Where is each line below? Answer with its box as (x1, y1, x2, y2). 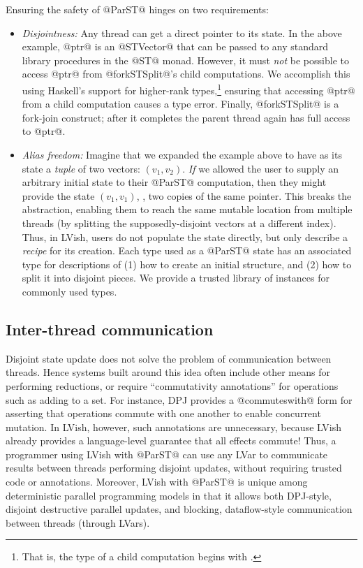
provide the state (22, 188, 95, 203)
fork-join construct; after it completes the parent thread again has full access (22, 110, 350, 124)
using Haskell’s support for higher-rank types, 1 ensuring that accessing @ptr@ (22, 80, 355, 97)
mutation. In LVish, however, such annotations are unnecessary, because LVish (6, 419, 341, 434)
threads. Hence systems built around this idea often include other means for (6, 365, 330, 379)
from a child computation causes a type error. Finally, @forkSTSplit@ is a (22, 96, 339, 111)
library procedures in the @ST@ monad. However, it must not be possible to (22, 52, 349, 67)
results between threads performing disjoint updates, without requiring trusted (6, 460, 342, 475)
